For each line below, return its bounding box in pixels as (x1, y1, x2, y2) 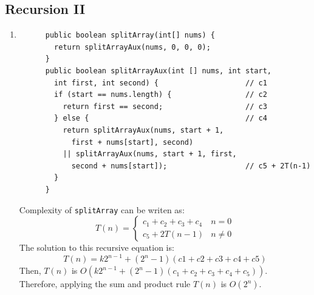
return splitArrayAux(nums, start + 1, (63, 125, 224, 134)
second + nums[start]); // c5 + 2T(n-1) (71, 161, 311, 170)
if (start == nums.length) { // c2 (54, 90, 267, 99)
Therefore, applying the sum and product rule (19, 277, 191, 290)
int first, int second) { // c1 (54, 78, 267, 87)
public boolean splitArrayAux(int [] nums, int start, (45, 66, 272, 75)
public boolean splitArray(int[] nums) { (45, 31, 215, 40)
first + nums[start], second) (71, 138, 194, 147)
